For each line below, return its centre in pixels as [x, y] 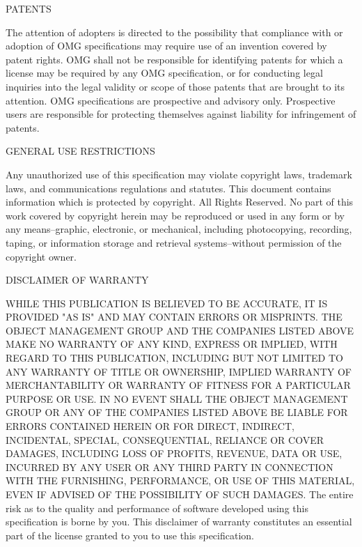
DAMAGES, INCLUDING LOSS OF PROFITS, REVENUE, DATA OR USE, [174, 453]
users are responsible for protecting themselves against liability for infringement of [181, 114]
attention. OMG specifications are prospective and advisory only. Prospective [171, 100]
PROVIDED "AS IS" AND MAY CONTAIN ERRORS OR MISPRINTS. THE [174, 317]
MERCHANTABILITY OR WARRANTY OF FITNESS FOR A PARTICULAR [178, 385]
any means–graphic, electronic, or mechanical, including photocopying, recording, [179, 229]
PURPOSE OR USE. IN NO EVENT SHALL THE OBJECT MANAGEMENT [177, 398]
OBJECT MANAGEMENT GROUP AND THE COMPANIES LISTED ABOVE [180, 330]
